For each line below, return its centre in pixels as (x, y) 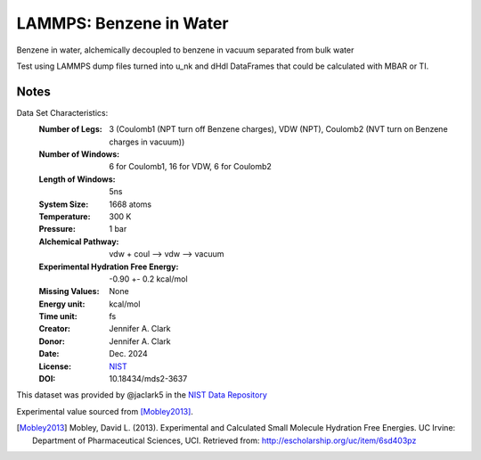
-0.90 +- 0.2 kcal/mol (148, 279)
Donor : (52, 341)
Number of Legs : (70, 129)
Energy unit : (62, 304)
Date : (49, 354)
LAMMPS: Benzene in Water (122, 23)
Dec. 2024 (128, 354)
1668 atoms (130, 204)
